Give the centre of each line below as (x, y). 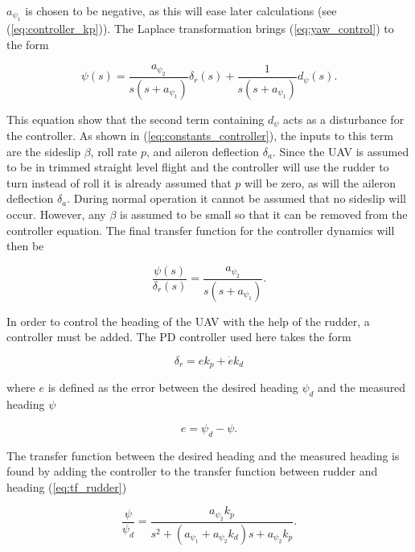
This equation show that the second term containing (136, 119)
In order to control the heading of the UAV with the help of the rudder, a (188, 321)
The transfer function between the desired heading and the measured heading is (203, 455)
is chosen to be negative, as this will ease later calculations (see (181, 10)
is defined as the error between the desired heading (173, 387)
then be (25, 246)
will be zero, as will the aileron (320, 182)
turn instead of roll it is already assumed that (119, 182)
